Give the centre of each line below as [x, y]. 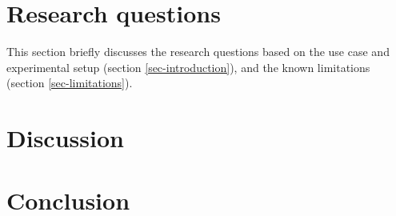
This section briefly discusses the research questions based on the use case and [198, 52]
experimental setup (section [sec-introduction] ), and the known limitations [188, 67]
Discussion [65, 138]
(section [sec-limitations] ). [70, 83]
